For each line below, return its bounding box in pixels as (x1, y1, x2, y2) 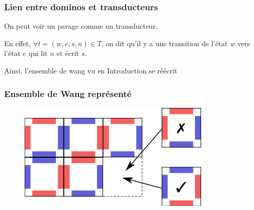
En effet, (4, 37, 31, 48)
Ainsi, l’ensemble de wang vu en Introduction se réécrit (4, 65, 178, 75)
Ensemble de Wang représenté (4, 87, 132, 100)
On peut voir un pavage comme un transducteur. (4, 21, 158, 31)
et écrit (56, 48, 80, 59)
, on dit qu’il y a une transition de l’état (101, 37, 228, 48)
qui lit (28, 48, 48, 59)
